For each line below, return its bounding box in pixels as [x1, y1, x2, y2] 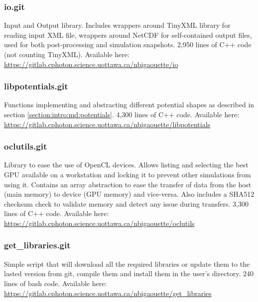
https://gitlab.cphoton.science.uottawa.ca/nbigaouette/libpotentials [4, 119, 211, 129]
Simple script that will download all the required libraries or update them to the [4, 258, 250, 269]
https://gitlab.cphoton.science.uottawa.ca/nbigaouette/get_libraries [4, 288, 212, 298]
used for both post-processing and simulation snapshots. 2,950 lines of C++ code [4, 39, 252, 50]
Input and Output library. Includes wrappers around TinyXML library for [4, 20, 231, 30]
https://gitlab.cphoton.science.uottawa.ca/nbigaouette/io [4, 59, 178, 69]
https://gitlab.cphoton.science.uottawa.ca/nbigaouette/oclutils [4, 218, 195, 228]
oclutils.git [4, 140, 47, 152]
